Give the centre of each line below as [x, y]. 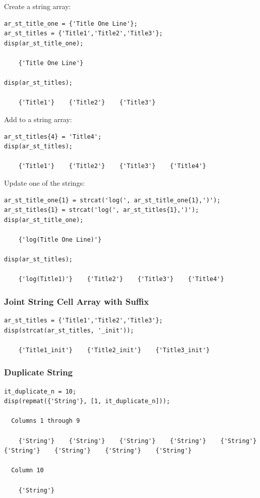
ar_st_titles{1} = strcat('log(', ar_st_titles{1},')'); [102, 210]
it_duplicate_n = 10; [40, 391]
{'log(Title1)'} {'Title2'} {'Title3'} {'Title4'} [121, 279]
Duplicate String [39, 372]
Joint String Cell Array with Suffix [77, 301]
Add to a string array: [38, 119]
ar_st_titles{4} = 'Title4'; [53, 136]
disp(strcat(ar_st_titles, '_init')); [69, 330]
